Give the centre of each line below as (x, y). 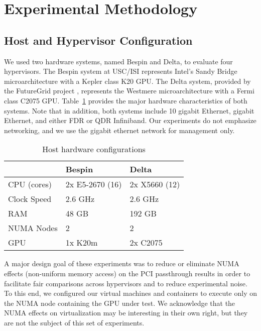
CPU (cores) (30, 184)
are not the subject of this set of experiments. (74, 322)
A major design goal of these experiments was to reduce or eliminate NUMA (122, 263)
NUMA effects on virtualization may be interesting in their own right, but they (126, 313)
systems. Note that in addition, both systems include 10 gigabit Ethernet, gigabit (129, 110)
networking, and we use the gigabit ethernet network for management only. (119, 130)
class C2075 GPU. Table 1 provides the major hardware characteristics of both (126, 100)
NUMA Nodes (33, 228)
